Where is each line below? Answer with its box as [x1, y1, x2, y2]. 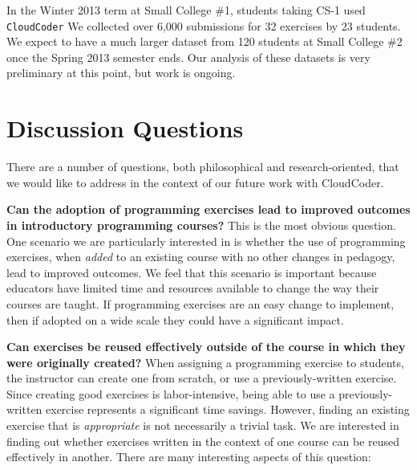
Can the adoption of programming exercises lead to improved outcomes [6, 201, 411, 218]
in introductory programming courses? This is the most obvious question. [6, 216, 396, 233]
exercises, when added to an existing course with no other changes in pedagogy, [6, 248, 395, 265]
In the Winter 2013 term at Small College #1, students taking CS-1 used [6, 2, 366, 18]
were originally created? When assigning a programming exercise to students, [6, 354, 404, 370]
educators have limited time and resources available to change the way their [6, 280, 379, 296]
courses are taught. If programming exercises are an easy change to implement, [6, 295, 395, 312]
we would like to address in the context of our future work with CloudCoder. [6, 174, 384, 190]
